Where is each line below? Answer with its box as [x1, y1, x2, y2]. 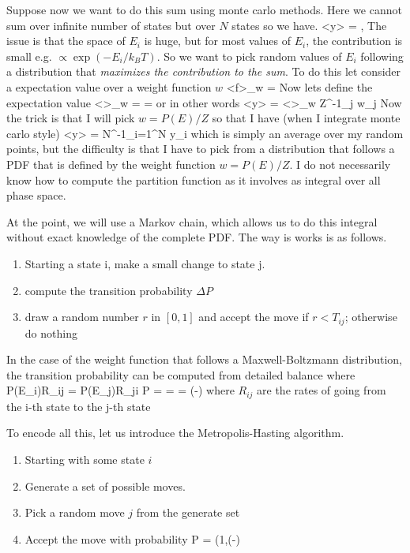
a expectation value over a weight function [6, 78, 212, 95]
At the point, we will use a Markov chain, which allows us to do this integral [6, 213, 378, 230]
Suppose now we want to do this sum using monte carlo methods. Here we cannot [6, 2, 402, 17]
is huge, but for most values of [144, 32, 292, 49]
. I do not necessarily [289, 155, 391, 172]
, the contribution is [306, 32, 403, 49]
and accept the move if [198, 308, 309, 325]
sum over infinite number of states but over [6, 17, 216, 33]
